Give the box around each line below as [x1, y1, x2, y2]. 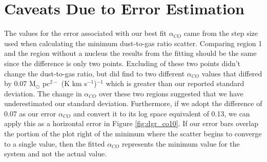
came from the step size [183, 28, 258, 38]
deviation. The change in [4, 88, 82, 98]
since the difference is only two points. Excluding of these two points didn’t [4, 57, 241, 68]
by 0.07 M [4, 78, 36, 89]
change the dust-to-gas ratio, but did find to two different [4, 68, 185, 78]
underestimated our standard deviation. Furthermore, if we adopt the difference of [4, 98, 262, 109]
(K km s [61, 78, 87, 89]
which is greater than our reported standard [106, 78, 244, 89]
